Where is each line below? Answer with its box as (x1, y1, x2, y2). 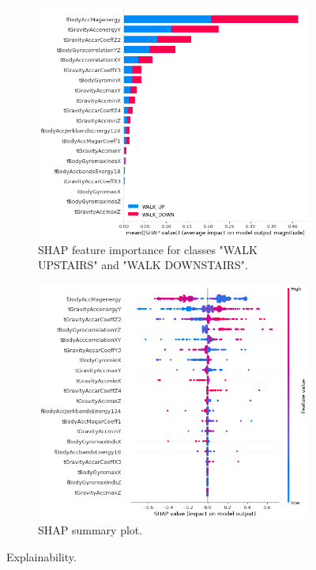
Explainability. (6, 548, 77, 564)
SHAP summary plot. (38, 522, 143, 538)
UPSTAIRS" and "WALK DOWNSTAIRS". (38, 256, 248, 273)
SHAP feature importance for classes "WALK (38, 241, 258, 257)
